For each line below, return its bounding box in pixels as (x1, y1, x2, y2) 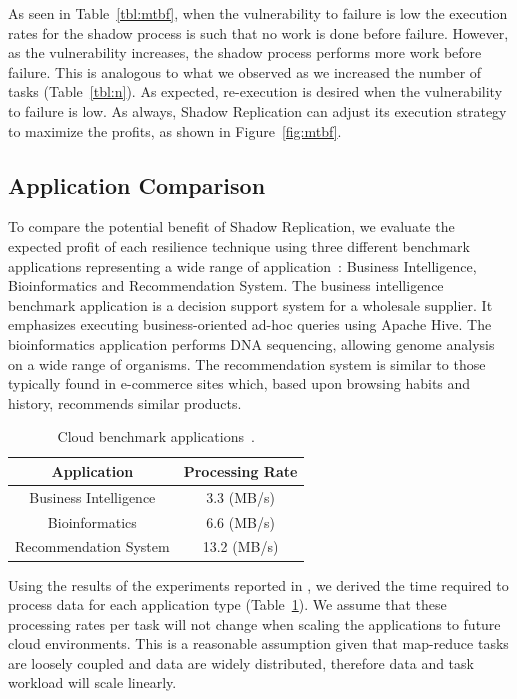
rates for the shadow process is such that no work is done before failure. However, (8, 22, 509, 43)
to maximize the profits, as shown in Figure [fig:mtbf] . (8, 120, 342, 141)
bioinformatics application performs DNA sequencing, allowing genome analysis (8, 333, 495, 354)
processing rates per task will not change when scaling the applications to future (8, 613, 501, 634)
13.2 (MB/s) (202, 536, 279, 557)
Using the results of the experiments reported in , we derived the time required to (8, 574, 509, 595)
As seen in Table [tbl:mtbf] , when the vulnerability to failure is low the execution (8, 3, 508, 23)
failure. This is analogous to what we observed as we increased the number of (8, 61, 482, 82)
